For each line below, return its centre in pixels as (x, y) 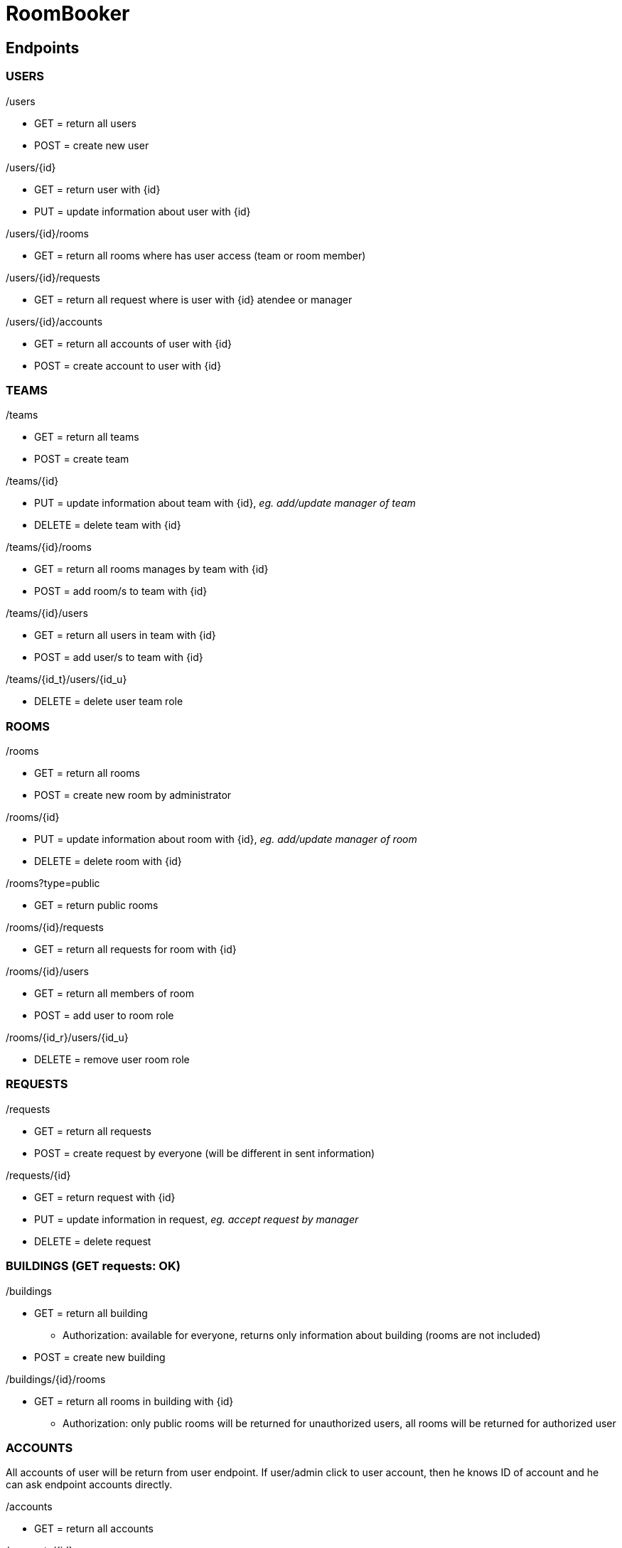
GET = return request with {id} (105, 1197)
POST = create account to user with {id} (128, 365)
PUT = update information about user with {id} (143, 211)
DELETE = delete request (93, 1241)
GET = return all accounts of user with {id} (133, 343)
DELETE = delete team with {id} (108, 525)
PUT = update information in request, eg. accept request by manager (197, 1219)
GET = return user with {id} (97, 189)
